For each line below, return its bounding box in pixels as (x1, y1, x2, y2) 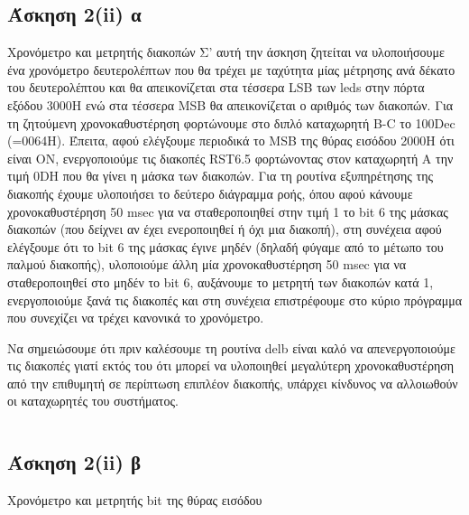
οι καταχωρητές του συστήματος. (7, 391, 179, 410)
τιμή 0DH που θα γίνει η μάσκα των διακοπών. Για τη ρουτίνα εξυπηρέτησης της (7, 166, 434, 185)
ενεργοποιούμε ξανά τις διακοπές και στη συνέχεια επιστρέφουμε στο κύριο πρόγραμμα (7, 290, 463, 309)
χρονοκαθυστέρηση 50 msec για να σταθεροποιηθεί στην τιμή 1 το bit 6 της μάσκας (7, 201, 448, 220)
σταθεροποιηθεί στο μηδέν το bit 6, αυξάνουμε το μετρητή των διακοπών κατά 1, (7, 272, 434, 291)
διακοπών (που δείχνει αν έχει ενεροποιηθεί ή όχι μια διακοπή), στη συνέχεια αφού (7, 220, 442, 239)
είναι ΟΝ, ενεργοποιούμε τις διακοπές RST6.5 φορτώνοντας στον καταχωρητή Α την (7, 148, 454, 167)
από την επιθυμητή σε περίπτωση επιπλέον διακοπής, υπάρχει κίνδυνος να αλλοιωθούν (7, 373, 458, 392)
